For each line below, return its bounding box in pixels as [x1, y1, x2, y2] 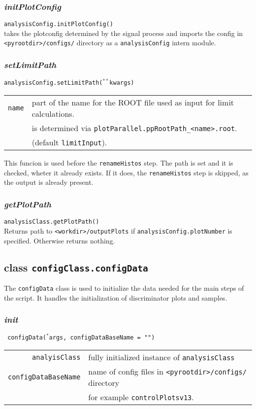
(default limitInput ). [32, 136, 107, 148]
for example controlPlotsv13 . [88, 391, 194, 403]
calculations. [32, 108, 75, 120]
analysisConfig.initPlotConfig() [4, 21, 113, 28]
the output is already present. [4, 177, 94, 187]
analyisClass [32, 353, 81, 361]
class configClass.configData [4, 259, 148, 274]
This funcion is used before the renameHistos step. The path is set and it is [4, 158, 233, 168]
